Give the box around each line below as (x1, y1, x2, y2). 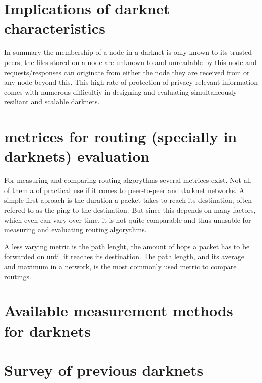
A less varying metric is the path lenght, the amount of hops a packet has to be (4, 241, 250, 251)
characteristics (4, 18, 105, 38)
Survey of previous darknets (4, 359, 204, 380)
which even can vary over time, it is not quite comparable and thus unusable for (4, 214, 251, 225)
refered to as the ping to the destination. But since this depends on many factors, (4, 204, 256, 215)
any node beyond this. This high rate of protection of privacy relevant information (4, 77, 258, 87)
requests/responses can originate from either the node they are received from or (4, 67, 250, 77)
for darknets (4, 320, 91, 341)
